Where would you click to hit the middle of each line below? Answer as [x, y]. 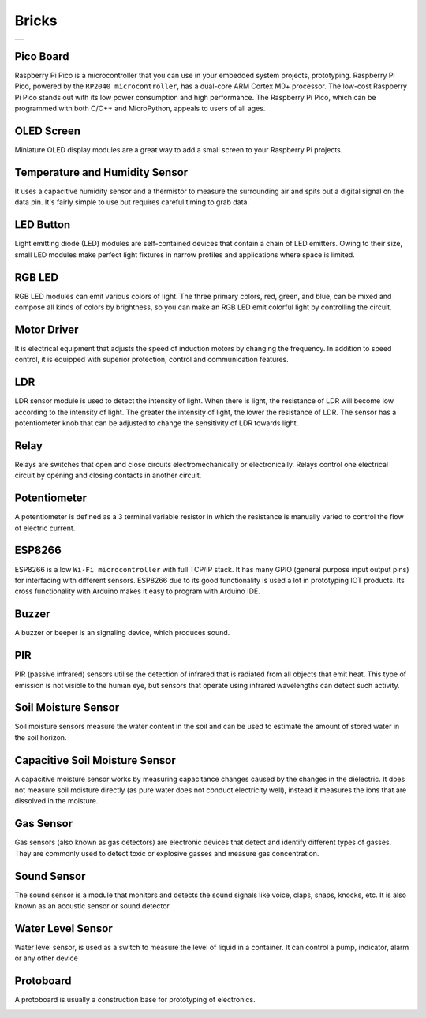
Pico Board [42, 56]
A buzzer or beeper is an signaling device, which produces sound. [122, 633]
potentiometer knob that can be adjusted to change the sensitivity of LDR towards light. [157, 423]
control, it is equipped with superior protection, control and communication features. [152, 360]
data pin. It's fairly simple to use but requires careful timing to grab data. [132, 202]
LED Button [43, 225]
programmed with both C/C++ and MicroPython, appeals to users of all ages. [140, 109]
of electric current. [45, 528]
